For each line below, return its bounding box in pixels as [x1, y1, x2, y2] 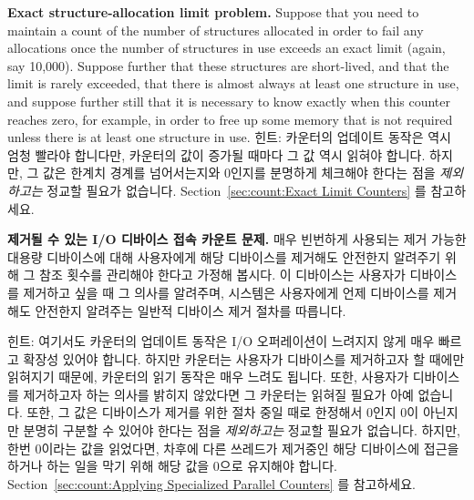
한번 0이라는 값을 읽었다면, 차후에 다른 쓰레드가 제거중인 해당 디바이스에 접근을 [7, 438, 459, 457]
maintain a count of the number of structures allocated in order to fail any [7, 20, 424, 39]
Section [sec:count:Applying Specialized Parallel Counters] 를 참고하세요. [7, 474, 416, 493]
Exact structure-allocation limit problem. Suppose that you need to [7, 3, 419, 21]
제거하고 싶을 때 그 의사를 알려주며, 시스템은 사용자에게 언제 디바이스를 [23, 282, 429, 301]
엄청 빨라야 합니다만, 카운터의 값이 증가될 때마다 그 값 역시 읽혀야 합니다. [7, 145, 426, 164]
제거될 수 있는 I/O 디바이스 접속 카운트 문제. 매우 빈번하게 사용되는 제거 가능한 [7, 230, 467, 249]
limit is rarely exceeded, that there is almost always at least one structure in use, [7, 74, 459, 93]
